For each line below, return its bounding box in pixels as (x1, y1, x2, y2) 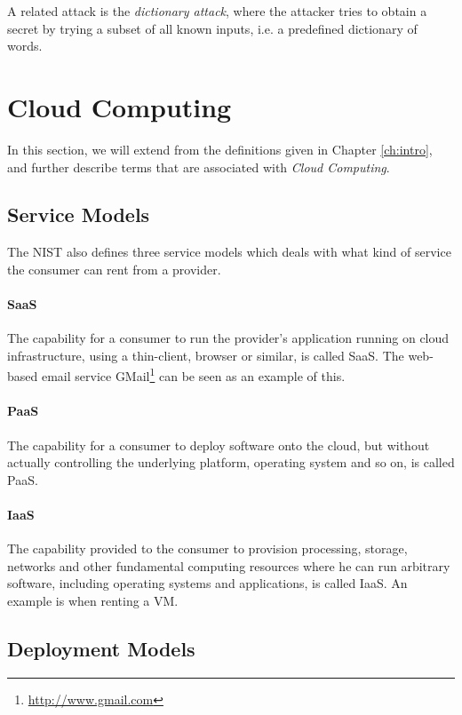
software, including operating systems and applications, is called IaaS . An (7, 574, 408, 592)
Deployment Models (7, 634, 195, 662)
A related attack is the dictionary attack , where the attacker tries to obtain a (7, 2, 427, 20)
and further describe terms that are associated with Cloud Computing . (7, 157, 390, 176)
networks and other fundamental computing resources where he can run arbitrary (7, 556, 450, 575)
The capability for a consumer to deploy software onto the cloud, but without (7, 435, 430, 454)
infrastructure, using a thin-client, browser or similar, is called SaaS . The (7, 346, 404, 364)
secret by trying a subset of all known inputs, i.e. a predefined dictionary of (7, 19, 418, 37)
